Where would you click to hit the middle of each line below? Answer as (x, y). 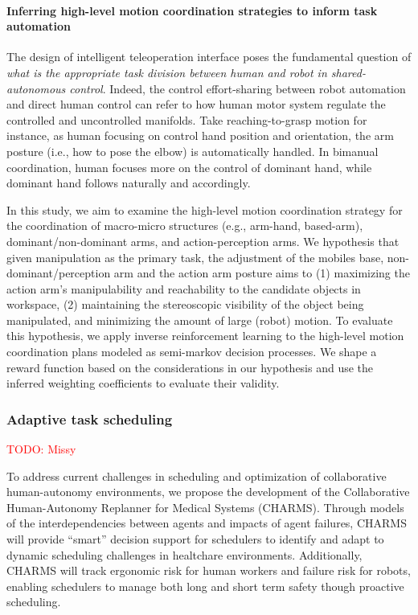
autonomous (36, 88)
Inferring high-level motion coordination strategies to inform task (192, 10)
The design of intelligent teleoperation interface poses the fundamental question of (209, 57)
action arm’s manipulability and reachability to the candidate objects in (184, 288)
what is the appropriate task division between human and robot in (167, 72)
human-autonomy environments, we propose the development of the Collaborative (208, 492)
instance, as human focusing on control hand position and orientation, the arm (200, 135)
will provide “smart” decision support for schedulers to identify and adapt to (195, 539)
